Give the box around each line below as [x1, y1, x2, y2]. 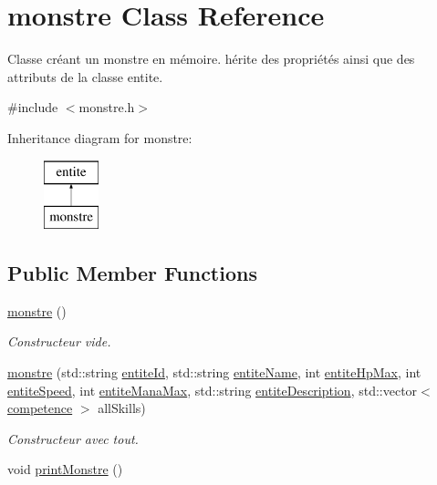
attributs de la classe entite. [7, 67, 163, 86]
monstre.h [78, 98, 135, 117]
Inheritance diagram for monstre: [7, 128, 192, 147]
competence [7, 398, 73, 418]
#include [7, 98, 58, 117]
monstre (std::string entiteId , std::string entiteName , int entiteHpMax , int [7, 363, 421, 382]
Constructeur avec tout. [7, 428, 139, 448]
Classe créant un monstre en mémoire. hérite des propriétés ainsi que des [7, 49, 415, 68]
